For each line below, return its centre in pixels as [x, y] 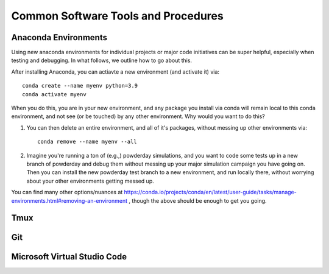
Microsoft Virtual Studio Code [69, 257]
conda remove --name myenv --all [87, 142]
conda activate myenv [54, 94]
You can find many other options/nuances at [67, 192]
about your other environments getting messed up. [90, 181]
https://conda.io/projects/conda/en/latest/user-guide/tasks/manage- [210, 192]
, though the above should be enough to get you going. [198, 200]
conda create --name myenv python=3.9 [80, 86]
